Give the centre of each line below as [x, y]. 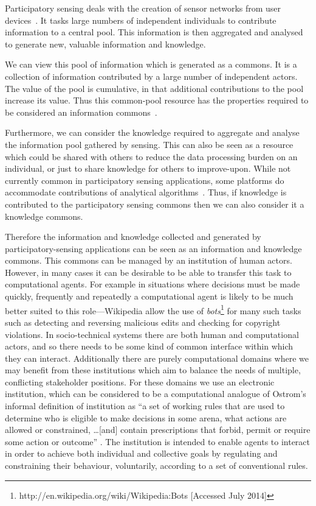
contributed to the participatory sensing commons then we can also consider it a [155, 204]
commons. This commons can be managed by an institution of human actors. [149, 260]
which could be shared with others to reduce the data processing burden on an [151, 156]
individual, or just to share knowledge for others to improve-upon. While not [148, 168]
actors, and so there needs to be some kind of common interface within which [149, 346]
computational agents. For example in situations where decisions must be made [153, 284]
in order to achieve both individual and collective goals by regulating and [141, 453]
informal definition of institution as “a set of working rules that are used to [145, 406]
